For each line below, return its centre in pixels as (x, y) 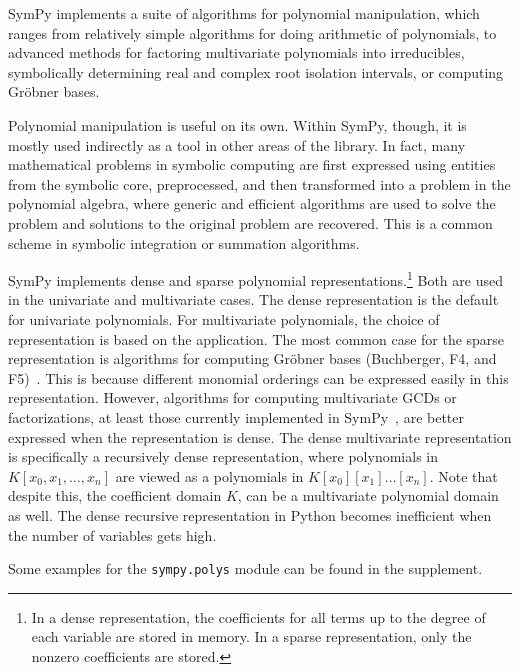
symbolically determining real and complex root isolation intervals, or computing (256, 71)
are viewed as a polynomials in (209, 475)
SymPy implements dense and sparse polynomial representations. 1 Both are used (255, 278)
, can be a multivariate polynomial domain (368, 495)
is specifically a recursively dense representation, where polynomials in (223, 456)
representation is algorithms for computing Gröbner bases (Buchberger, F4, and (252, 358)
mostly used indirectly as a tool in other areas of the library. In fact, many (237, 144)
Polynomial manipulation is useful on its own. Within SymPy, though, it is (237, 124)
